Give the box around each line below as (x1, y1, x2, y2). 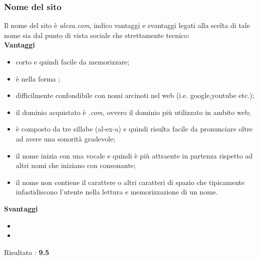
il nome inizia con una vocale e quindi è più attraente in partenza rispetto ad (16, 150, 253, 160)
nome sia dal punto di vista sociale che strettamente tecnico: (4, 29, 190, 40)
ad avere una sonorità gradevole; (16, 133, 115, 143)
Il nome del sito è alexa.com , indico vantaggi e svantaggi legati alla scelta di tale (4, 20, 250, 30)
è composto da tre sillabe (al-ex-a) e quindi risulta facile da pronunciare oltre (16, 123, 253, 134)
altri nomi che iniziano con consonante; (16, 160, 136, 170)
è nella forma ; (16, 73, 61, 83)
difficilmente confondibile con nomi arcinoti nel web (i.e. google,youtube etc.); (16, 90, 254, 100)
